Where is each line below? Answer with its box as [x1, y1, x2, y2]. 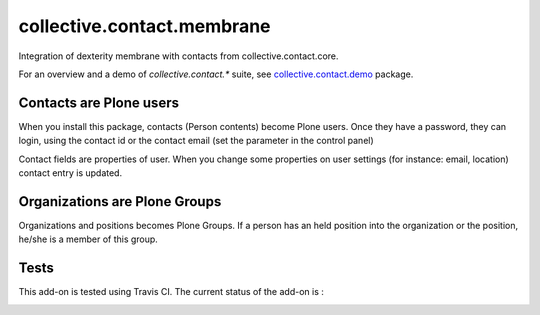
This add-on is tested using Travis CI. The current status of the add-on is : [18, 286, 325, 298]
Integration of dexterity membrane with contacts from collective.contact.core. [18, 50, 339, 62]
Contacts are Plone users [18, 94, 180, 111]
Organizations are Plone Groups [18, 193, 222, 210]
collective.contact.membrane [18, 15, 271, 37]
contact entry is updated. [18, 167, 123, 179]
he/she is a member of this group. [18, 233, 159, 245]
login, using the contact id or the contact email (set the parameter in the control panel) [18, 135, 374, 147]
